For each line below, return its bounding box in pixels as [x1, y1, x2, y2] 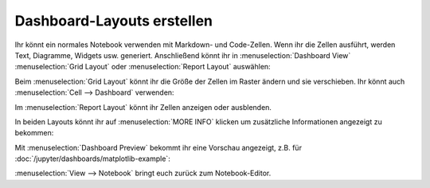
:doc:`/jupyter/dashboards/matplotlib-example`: [14, 154, 170, 163]
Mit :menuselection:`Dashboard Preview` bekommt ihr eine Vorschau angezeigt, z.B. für [14, 143, 303, 152]
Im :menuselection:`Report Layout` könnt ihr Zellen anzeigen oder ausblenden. [14, 102, 272, 112]
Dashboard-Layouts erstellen [14, 12, 213, 29]
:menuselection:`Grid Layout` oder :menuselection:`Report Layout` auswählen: [14, 62, 271, 72]
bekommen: [14, 128, 54, 138]
